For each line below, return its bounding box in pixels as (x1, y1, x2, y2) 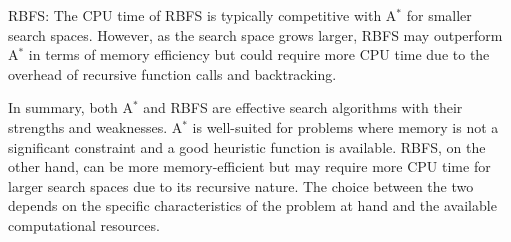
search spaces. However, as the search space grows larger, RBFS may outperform (8, 24, 503, 45)
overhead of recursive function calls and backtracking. (8, 63, 337, 84)
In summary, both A (8, 97, 133, 118)
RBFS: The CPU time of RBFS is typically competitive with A (8, 5, 397, 25)
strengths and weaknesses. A (8, 116, 183, 137)
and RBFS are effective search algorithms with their (143, 97, 463, 118)
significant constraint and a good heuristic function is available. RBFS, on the (8, 136, 486, 157)
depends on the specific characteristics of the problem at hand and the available (8, 195, 497, 216)
